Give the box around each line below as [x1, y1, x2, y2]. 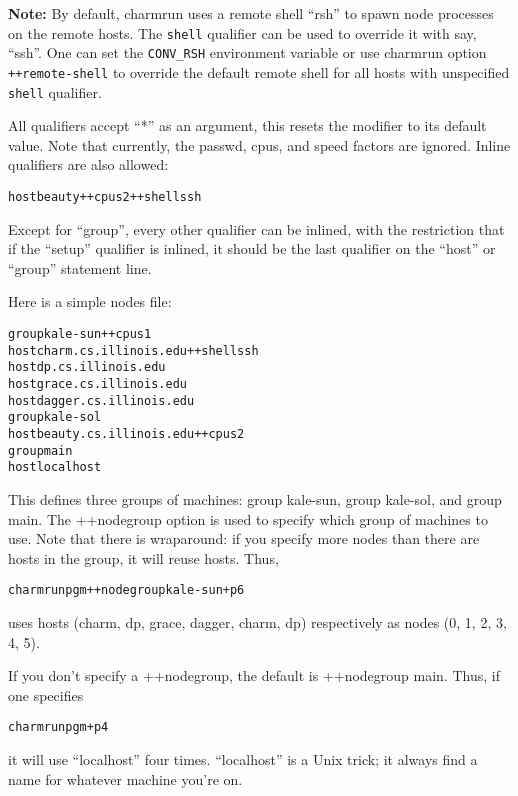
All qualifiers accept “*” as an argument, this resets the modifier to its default [8, 115, 487, 136]
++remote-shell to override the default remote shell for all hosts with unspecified [8, 61, 510, 82]
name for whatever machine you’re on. [8, 768, 243, 789]
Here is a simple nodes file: [8, 291, 172, 312]
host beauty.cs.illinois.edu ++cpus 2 [8, 426, 245, 441]
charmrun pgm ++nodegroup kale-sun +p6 [8, 583, 245, 598]
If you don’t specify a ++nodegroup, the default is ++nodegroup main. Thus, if [8, 665, 500, 686]
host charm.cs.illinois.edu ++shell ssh [8, 343, 259, 358]
